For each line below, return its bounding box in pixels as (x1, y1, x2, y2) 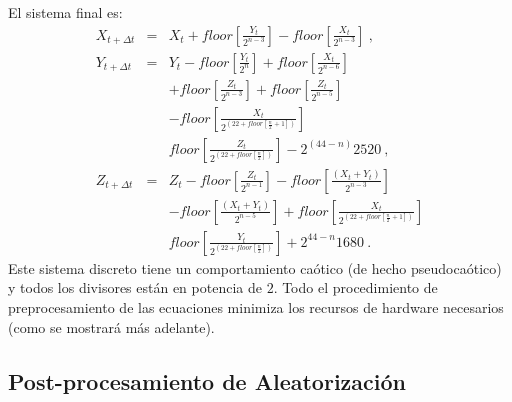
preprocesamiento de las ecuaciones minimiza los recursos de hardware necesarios (8, 297, 504, 318)
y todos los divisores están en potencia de (8, 277, 262, 298)
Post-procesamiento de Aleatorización (8, 365, 406, 396)
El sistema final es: (8, 2, 123, 22)
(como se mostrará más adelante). (8, 316, 215, 337)
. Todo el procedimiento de (273, 277, 438, 298)
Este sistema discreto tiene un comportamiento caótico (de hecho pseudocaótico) (8, 257, 502, 278)
